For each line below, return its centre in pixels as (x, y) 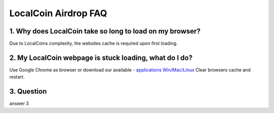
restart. (17, 77)
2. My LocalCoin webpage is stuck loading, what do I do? (101, 58)
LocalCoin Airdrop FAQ (58, 13)
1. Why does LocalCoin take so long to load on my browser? (105, 31)
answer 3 (19, 103)
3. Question (28, 91)
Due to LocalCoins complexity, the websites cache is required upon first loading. (93, 44)
